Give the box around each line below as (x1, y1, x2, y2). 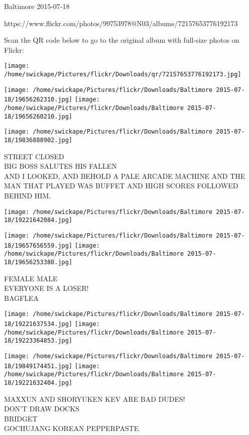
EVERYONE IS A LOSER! (4, 283, 89, 293)
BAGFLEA (4, 292, 39, 303)
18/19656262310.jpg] (4, 96, 73, 103)
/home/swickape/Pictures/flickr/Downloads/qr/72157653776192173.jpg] (4, 71, 241, 78)
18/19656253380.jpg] (4, 258, 73, 266)
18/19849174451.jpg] (4, 362, 73, 370)
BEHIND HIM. (4, 190, 51, 200)
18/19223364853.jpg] (4, 337, 73, 345)
